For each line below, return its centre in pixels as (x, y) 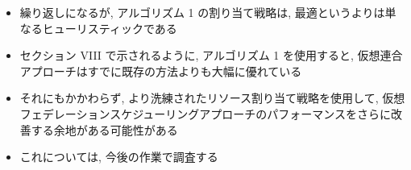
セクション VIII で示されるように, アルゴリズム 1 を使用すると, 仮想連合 (211, 55)
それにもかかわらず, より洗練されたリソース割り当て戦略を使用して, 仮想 (212, 98)
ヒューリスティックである (110, 28)
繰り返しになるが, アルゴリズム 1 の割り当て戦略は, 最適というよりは (202, 12)
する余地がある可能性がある (104, 129)
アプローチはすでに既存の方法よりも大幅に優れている (161, 70)
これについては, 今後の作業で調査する (119, 157)
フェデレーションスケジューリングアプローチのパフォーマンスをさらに (205, 113)
